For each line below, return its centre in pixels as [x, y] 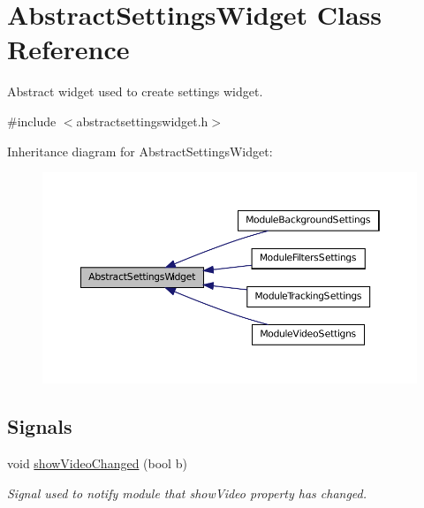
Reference [68, 49]
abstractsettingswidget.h [142, 121]
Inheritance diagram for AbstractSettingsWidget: [140, 151]
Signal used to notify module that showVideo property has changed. [187, 493]
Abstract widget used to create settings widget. [135, 91]
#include [32, 121]
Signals [40, 426]
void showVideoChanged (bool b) [97, 463]
